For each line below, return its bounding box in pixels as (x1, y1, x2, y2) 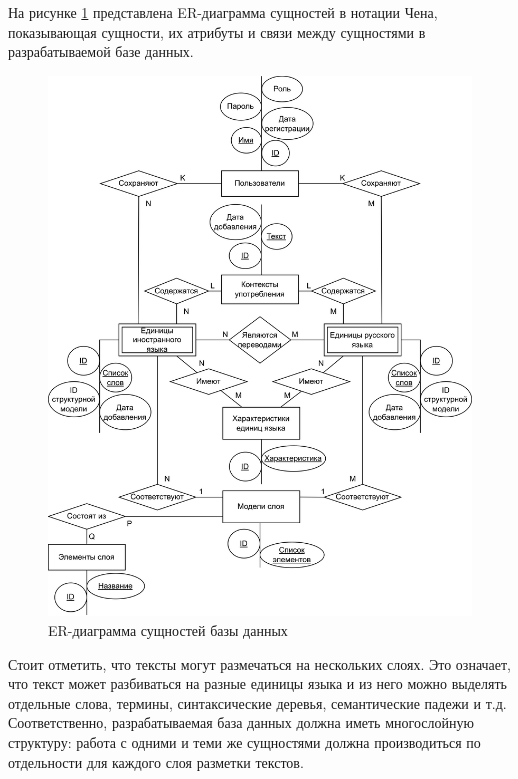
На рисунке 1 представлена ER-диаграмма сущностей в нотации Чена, (8, 2, 438, 22)
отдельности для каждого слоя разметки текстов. (8, 751, 304, 772)
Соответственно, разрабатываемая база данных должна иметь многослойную (8, 712, 474, 733)
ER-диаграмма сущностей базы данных (48, 620, 288, 641)
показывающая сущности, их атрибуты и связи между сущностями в (8, 21, 426, 42)
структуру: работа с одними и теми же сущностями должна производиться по (8, 732, 481, 753)
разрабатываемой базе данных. (8, 41, 194, 62)
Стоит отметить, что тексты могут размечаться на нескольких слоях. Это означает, (8, 653, 512, 674)
